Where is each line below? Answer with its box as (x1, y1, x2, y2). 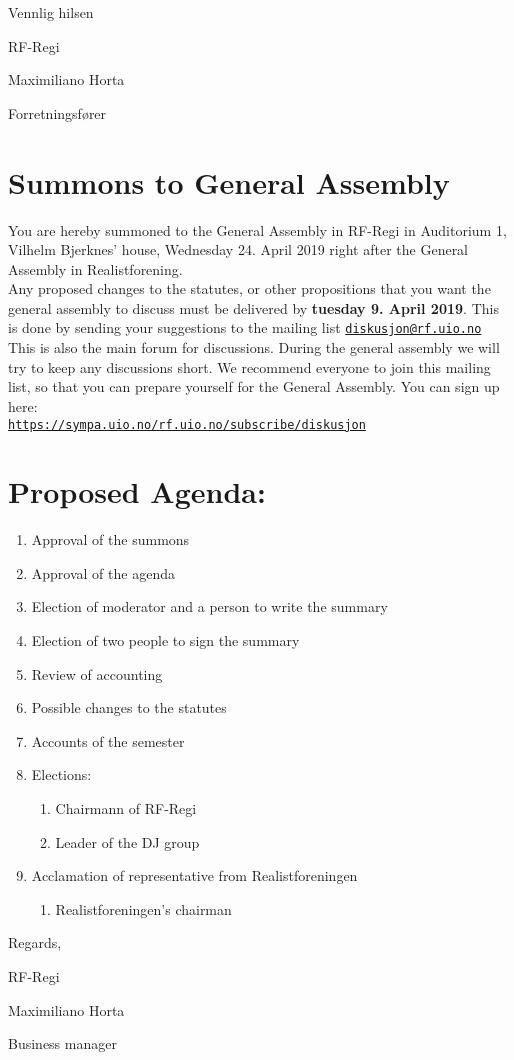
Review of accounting (31, 663, 163, 684)
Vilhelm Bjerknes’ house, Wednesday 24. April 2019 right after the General (8, 239, 469, 260)
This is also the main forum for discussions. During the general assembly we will (8, 337, 500, 358)
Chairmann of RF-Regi (55, 798, 197, 819)
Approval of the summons (31, 529, 190, 550)
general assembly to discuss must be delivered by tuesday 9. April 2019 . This (8, 297, 499, 318)
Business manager (8, 1033, 117, 1054)
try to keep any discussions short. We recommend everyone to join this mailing (8, 356, 491, 377)
